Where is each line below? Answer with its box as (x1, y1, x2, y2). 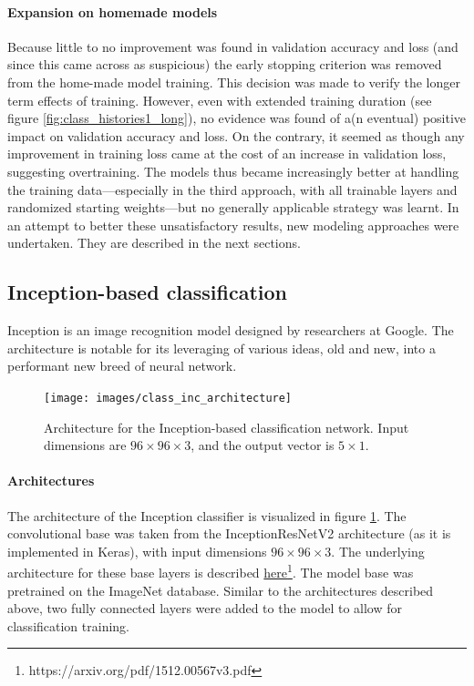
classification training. (7, 616, 129, 635)
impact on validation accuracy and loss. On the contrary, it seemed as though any (7, 126, 465, 145)
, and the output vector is (191, 435, 335, 455)
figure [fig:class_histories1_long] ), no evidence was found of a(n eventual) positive (7, 108, 467, 128)
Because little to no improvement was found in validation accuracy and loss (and (7, 36, 459, 56)
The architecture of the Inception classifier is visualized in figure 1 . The (7, 506, 407, 525)
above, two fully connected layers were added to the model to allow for (7, 599, 402, 618)
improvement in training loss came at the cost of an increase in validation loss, (7, 144, 447, 163)
